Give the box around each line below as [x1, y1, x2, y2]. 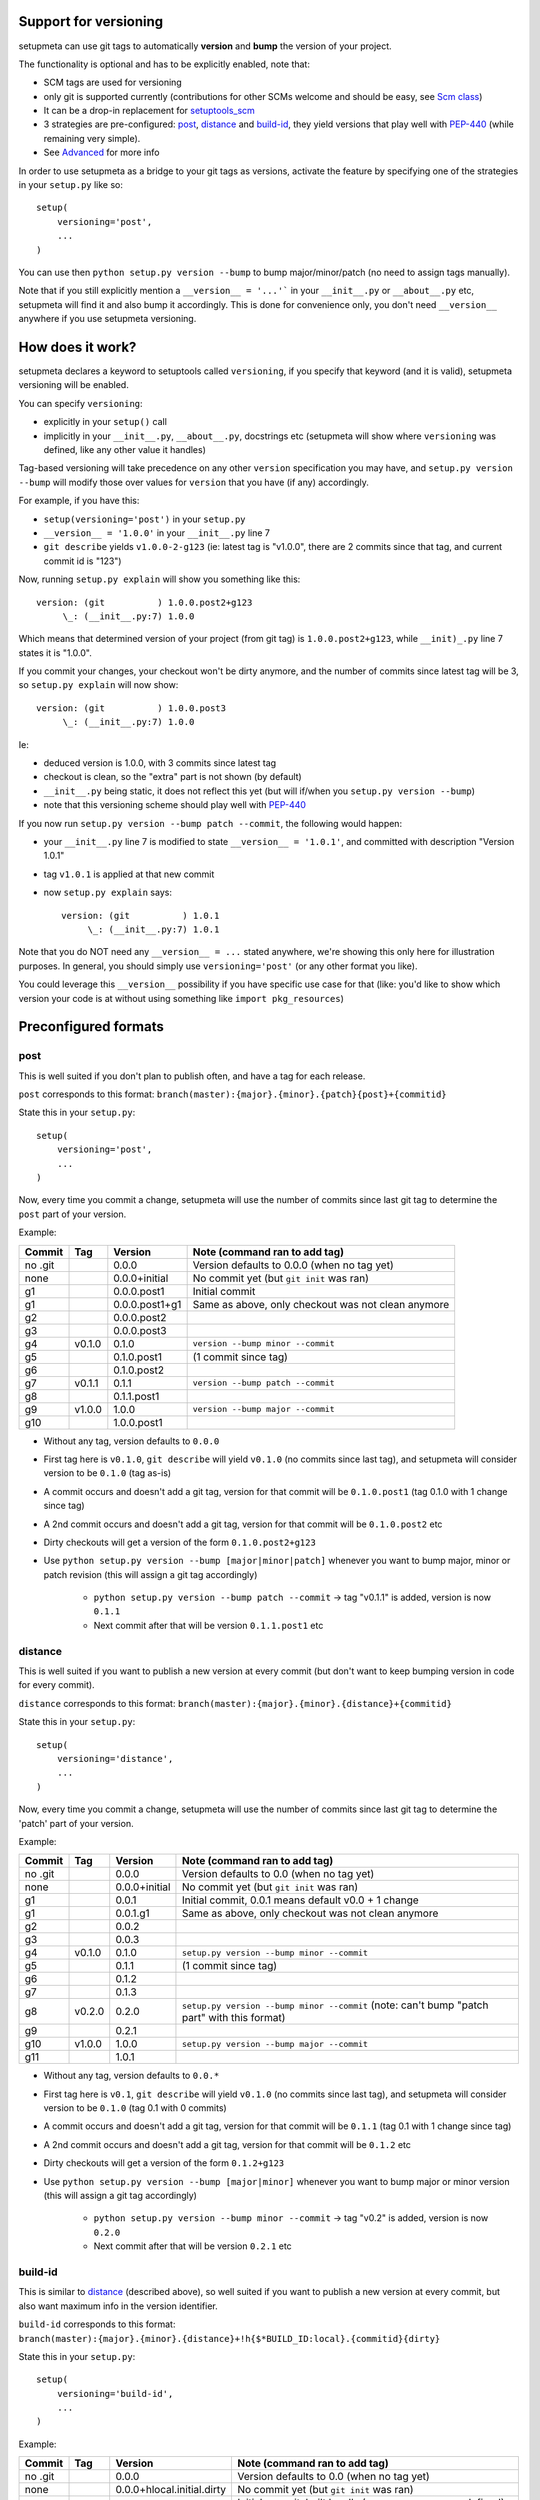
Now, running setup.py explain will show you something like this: [18, 573, 301, 585]
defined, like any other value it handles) [43, 444, 207, 456]
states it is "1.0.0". [18, 646, 92, 659]
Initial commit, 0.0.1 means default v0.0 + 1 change [181, 1893, 419, 1907]
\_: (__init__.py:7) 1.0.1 [87, 923, 220, 935]
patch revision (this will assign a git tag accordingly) [43, 1568, 258, 1580]
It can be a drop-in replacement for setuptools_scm [43, 105, 255, 117]
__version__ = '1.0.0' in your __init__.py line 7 [43, 526, 270, 539]
